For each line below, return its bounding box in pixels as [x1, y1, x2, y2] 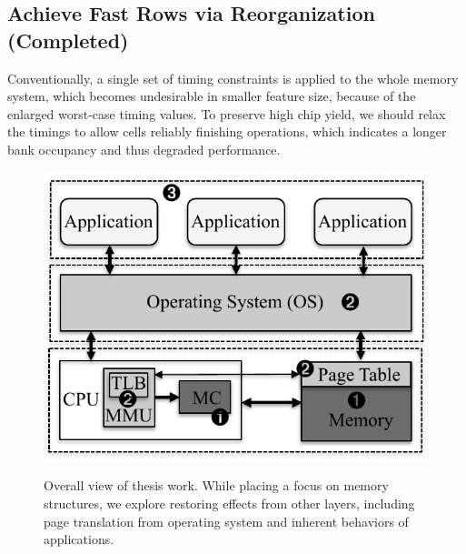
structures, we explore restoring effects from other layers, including [44, 494, 415, 513]
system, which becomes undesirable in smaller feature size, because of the [7, 86, 416, 106]
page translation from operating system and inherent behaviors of [44, 511, 409, 530]
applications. [44, 529, 114, 549]
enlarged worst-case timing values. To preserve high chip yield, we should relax [7, 104, 446, 123]
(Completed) [7, 25, 129, 54]
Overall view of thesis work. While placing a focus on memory [44, 476, 389, 495]
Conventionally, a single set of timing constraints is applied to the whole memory [7, 68, 459, 87]
